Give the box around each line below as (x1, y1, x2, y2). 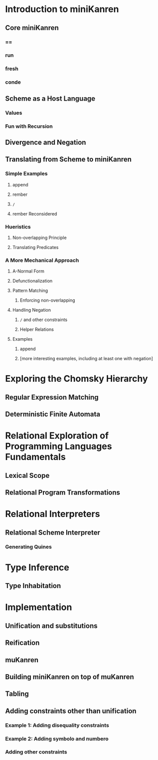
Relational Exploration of (5, 430, 109, 441)
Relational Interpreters (5, 509, 100, 520)
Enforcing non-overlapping (19, 297, 76, 304)
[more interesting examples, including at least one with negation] (19, 356, 154, 362)
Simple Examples (5, 170, 48, 177)
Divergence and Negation (5, 138, 86, 146)
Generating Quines (5, 543, 52, 550)
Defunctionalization (12, 278, 53, 284)
